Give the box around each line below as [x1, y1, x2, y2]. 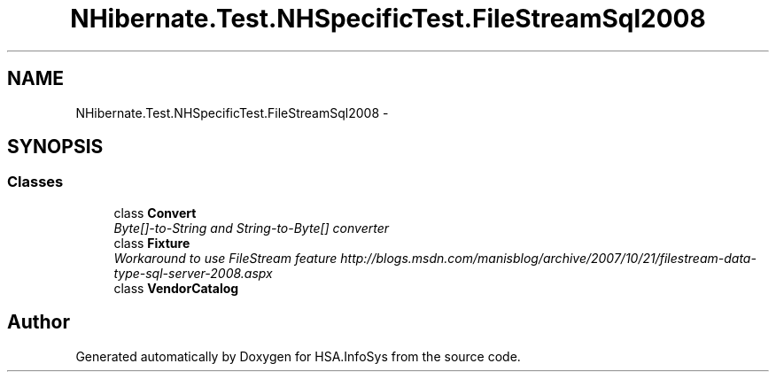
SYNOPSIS [7, 135, 104, 159]
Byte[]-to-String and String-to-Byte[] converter [113, 220, 390, 236]
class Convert [113, 205, 197, 220]
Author [7, 311, 70, 334]
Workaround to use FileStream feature [113, 250, 338, 266]
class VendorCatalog [113, 280, 239, 296]
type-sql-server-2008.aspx [113, 265, 273, 281]
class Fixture [113, 235, 190, 251]
